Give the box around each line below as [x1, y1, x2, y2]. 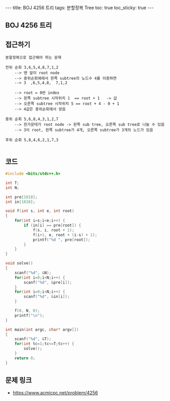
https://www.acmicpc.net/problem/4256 [12, 390, 98, 396]
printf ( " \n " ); [14, 313, 45, 318]
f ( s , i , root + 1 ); [32, 227, 74, 233]
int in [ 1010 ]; [5, 199, 36, 204]
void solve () [5, 261, 33, 266]
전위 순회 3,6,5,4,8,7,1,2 [5, 65, 59, 70]
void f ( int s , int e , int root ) [5, 208, 74, 214]
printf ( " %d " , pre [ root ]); [32, 237, 91, 242]
